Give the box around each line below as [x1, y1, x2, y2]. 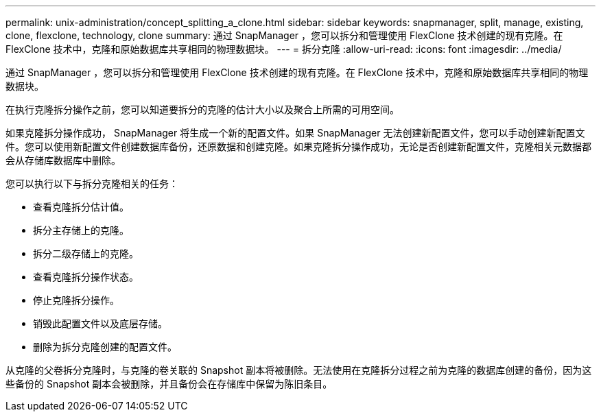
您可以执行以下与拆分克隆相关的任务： [5, 178, 178, 189]
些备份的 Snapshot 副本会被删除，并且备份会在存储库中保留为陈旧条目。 [5, 378, 333, 390]
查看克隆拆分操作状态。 [33, 271, 139, 283]
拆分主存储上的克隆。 [33, 224, 129, 236]
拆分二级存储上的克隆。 [33, 248, 139, 259]
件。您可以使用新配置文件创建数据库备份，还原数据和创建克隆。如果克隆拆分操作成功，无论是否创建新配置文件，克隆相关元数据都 [5, 141, 591, 152]
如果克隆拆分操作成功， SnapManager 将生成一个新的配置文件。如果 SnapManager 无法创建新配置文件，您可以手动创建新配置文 [5, 127, 585, 139]
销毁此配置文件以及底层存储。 [33, 318, 167, 329]
